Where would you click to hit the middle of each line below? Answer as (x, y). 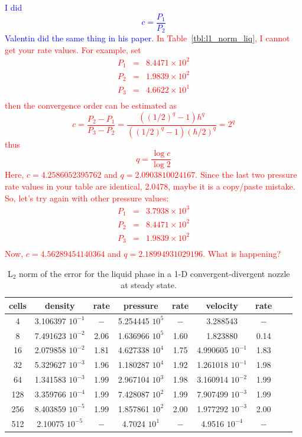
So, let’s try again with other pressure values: (87, 198)
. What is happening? (242, 254)
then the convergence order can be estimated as (91, 105)
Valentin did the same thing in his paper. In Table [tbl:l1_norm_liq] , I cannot (147, 38)
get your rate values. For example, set (73, 49)
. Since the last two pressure (246, 175)
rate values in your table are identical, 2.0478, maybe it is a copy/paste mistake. (150, 186)
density (60, 305)
